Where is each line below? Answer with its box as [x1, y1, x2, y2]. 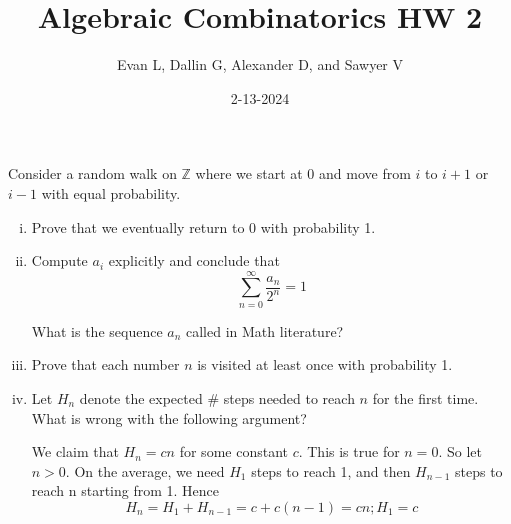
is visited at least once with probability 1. [197, 354, 453, 375]
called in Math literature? [186, 320, 344, 341]
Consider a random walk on [8, 163, 177, 184]
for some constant [179, 441, 288, 462]
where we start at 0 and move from [195, 163, 411, 184]
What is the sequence [31, 320, 163, 341]
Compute [31, 250, 88, 271]
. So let [438, 441, 482, 462]
